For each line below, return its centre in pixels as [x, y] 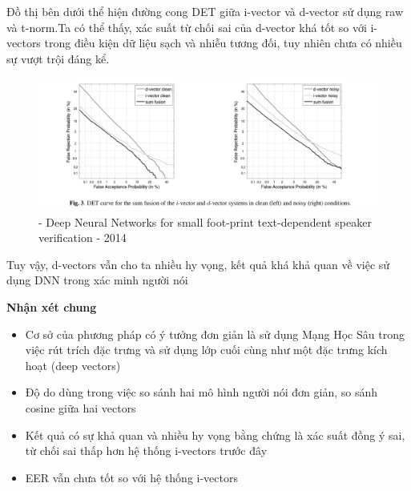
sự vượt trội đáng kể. [58, 58]
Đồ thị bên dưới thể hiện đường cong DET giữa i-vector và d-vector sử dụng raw [205, 11]
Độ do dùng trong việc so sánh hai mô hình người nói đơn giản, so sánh [201, 392]
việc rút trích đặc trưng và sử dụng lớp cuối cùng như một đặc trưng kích [206, 350]
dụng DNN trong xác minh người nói [97, 280]
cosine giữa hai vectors [81, 407]
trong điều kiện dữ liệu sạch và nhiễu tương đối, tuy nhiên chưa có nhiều [223, 43]
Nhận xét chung [52, 306]
